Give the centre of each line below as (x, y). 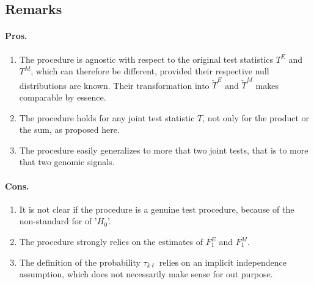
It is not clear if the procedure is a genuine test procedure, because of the (157, 209)
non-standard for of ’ (58, 221)
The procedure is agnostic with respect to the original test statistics (146, 59)
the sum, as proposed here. (69, 130)
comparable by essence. (63, 97)
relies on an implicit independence (223, 262)
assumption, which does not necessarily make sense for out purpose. (146, 274)
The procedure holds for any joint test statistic (107, 117)
